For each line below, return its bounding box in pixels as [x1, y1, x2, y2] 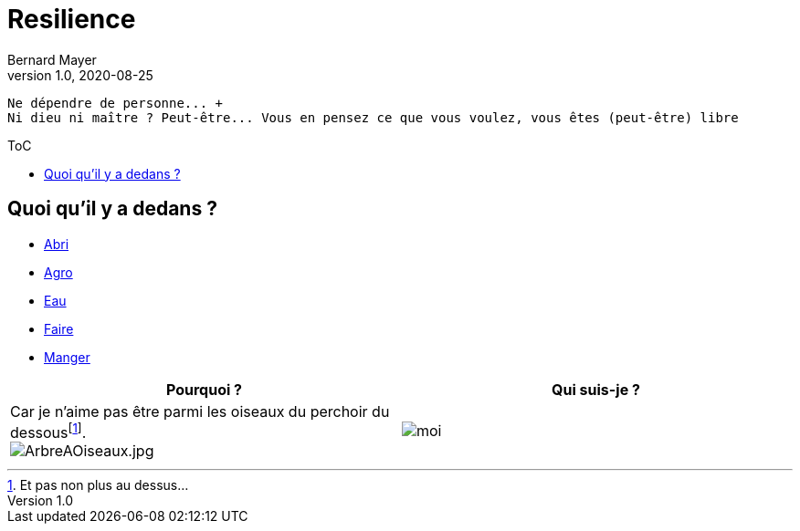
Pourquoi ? [165, 380, 243, 399]
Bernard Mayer [7, 51, 97, 68]
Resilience [7, 4, 136, 35]
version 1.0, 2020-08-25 [7, 67, 153, 83]
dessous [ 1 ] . [10, 420, 87, 442]
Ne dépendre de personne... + [7, 95, 224, 110]
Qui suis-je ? [552, 380, 640, 399]
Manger [44, 349, 90, 365]
